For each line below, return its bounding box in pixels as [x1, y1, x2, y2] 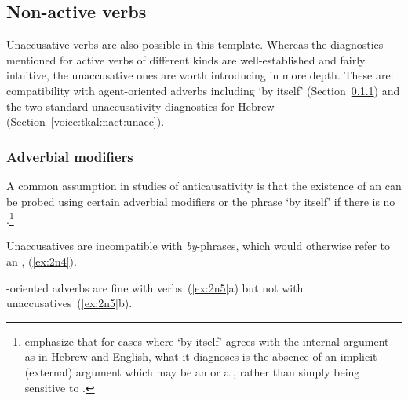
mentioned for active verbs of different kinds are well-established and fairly [6, 51, 366, 68]
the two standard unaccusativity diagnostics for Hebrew [6, 97, 275, 114]
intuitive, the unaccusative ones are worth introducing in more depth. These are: [6, 67, 394, 83]
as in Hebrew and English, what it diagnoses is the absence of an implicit [24, 348, 377, 365]
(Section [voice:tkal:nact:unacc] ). [6, 113, 165, 130]
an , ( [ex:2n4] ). [6, 253, 77, 270]
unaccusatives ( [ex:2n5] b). [6, 295, 133, 311]
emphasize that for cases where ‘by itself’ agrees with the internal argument [24, 332, 389, 349]
